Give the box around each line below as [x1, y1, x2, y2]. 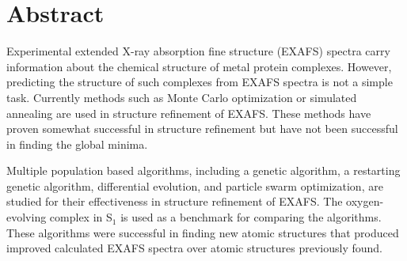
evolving [6, 209, 47, 225]
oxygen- [346, 193, 384, 210]
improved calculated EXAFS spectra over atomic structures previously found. [6, 240, 383, 256]
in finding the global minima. [6, 135, 148, 152]
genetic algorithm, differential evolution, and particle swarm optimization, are [6, 177, 383, 194]
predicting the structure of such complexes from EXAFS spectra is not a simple [6, 74, 393, 90]
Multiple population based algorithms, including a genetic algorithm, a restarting [6, 162, 401, 179]
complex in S [49, 209, 112, 225]
